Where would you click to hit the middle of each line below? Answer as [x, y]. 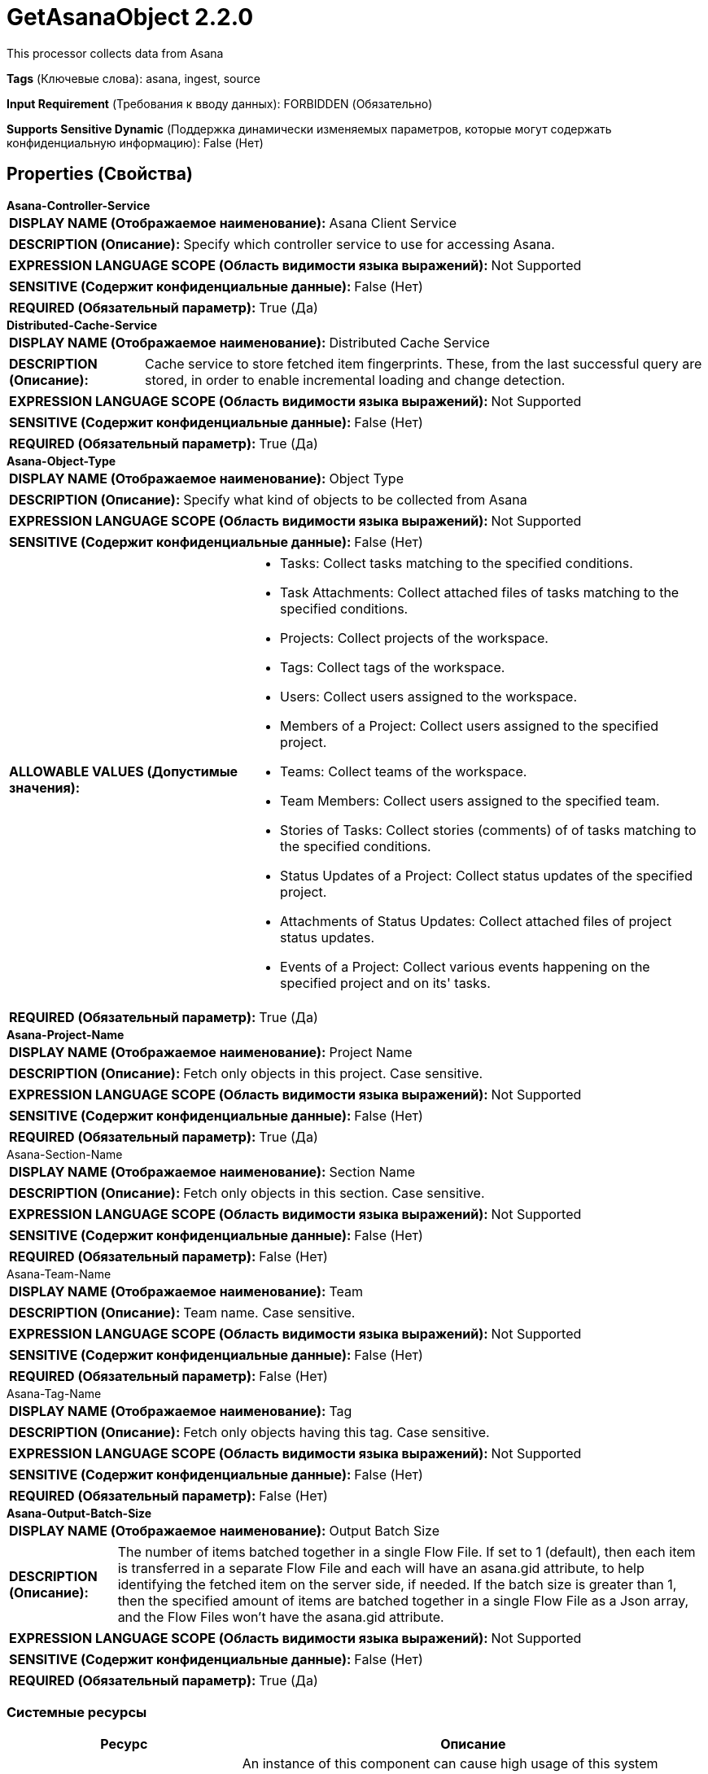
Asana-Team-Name [59, 1274]
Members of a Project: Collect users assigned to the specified [470, 725]
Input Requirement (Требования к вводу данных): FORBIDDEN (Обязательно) [220, 103]
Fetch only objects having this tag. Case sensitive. [337, 1432]
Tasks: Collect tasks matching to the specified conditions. [457, 563]
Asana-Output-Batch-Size [79, 1513]
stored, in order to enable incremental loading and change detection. [355, 380]
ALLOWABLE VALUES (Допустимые [124, 771]
